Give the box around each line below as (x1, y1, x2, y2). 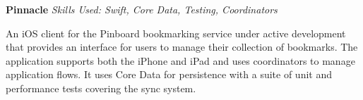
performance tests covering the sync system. (6, 80, 196, 95)
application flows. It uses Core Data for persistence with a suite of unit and (6, 67, 332, 82)
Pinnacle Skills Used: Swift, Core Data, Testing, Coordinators (6, 2, 278, 16)
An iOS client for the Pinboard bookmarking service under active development (6, 25, 346, 40)
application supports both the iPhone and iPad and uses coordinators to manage (6, 53, 355, 68)
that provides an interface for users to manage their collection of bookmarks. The (6, 39, 358, 54)
